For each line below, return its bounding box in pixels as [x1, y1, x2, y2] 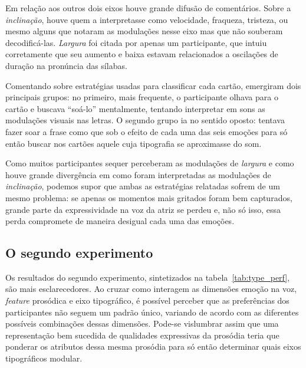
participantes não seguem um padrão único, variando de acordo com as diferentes [5, 305, 299, 318]
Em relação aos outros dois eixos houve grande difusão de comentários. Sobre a [5, 2, 291, 14]
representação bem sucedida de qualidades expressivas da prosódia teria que [5, 328, 279, 341]
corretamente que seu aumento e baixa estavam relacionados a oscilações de [5, 48, 278, 60]
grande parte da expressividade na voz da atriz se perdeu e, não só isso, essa [5, 203, 281, 215]
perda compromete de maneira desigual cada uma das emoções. [5, 215, 235, 227]
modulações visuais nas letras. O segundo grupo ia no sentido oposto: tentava [5, 114, 285, 126]
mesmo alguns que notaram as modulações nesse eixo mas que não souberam [5, 25, 283, 37]
